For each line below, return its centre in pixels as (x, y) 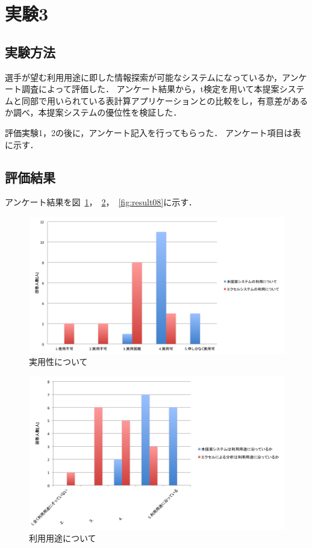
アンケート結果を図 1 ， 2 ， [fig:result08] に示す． (101, 202)
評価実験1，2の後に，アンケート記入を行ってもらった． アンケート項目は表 (153, 132)
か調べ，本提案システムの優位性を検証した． (93, 112)
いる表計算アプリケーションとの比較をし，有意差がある (198, 100)
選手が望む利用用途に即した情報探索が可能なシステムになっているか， (144, 77)
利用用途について (63, 537)
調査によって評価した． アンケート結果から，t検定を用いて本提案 (150, 89)
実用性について (58, 362)
